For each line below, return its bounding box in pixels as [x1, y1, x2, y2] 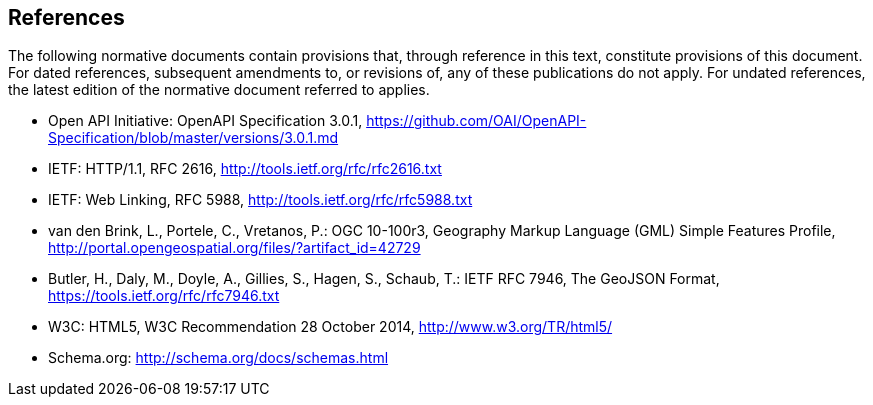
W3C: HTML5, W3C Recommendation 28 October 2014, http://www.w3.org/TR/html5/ [48, 318, 613, 336]
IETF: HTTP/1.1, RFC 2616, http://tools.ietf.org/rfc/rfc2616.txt [48, 160, 442, 178]
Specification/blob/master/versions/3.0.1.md [48, 129, 339, 147]
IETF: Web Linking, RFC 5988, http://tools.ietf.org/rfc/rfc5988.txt [48, 191, 473, 209]
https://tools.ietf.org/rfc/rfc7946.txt [48, 287, 280, 305]
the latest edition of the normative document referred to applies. [8, 81, 430, 99]
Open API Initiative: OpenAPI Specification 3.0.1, [48, 112, 363, 130]
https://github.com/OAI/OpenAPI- [366, 112, 587, 130]
